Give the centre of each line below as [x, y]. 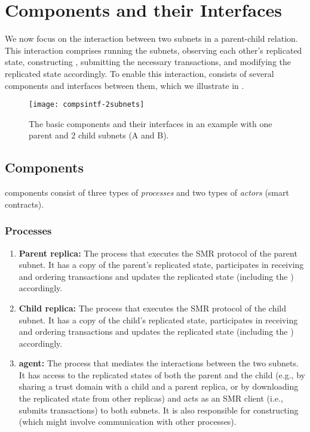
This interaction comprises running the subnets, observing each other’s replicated [154, 50]
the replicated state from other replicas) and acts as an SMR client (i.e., [151, 398]
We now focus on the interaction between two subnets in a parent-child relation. [151, 38]
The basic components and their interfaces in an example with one [151, 123]
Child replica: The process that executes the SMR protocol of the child [152, 308]
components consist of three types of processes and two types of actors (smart [147, 192]
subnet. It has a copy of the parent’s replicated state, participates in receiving [161, 265]
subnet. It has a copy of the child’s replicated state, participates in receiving [158, 320]
